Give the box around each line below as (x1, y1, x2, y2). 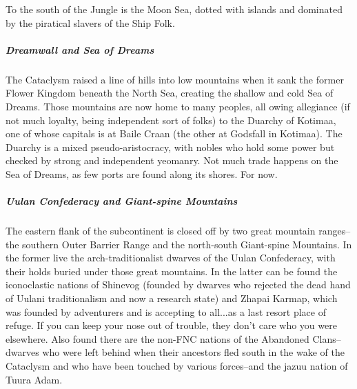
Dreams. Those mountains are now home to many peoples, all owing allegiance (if (6, 99, 350, 113)
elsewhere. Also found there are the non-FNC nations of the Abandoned (6, 331, 309, 346)
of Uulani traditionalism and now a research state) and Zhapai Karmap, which (6, 291, 338, 306)
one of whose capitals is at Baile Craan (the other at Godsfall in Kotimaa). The (6, 126, 343, 141)
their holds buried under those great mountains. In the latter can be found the (6, 263, 338, 278)
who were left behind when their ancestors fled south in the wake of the (42, 345, 345, 359)
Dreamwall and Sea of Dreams (6, 42, 154, 57)
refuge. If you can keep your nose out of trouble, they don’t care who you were (6, 318, 337, 332)
